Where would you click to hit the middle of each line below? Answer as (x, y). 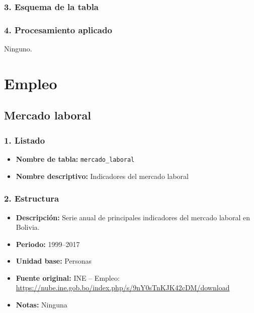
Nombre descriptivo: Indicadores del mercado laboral (102, 176)
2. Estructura (32, 198)
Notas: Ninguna (41, 305)
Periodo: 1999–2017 (48, 244)
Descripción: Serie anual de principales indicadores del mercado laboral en (133, 217)
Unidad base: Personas (54, 261)
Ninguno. (18, 49)
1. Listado (25, 140)
